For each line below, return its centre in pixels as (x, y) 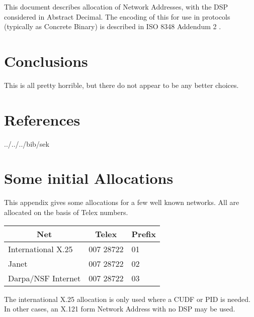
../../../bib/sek (27, 143)
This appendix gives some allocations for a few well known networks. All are (122, 202)
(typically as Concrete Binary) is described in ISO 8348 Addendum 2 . (113, 26)
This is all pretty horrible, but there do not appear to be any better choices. (121, 85)
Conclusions (46, 61)
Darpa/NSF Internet (45, 278)
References (42, 119)
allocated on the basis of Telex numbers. (66, 212)
